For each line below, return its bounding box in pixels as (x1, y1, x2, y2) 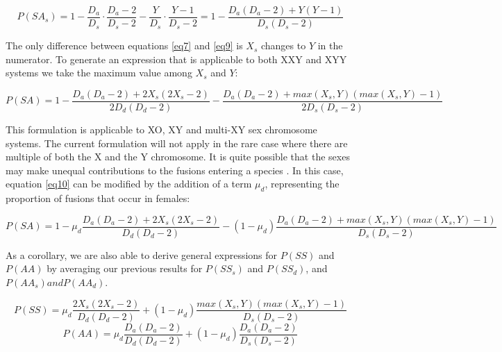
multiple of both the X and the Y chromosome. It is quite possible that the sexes (6, 149, 350, 164)
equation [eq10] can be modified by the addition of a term (6, 176, 252, 191)
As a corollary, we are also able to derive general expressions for (6, 247, 278, 262)
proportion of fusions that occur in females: (6, 191, 190, 206)
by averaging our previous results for (47, 261, 203, 276)
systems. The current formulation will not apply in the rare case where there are (6, 135, 348, 150)
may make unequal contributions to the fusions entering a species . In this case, (6, 162, 344, 177)
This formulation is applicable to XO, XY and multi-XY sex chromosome (6, 121, 317, 136)
